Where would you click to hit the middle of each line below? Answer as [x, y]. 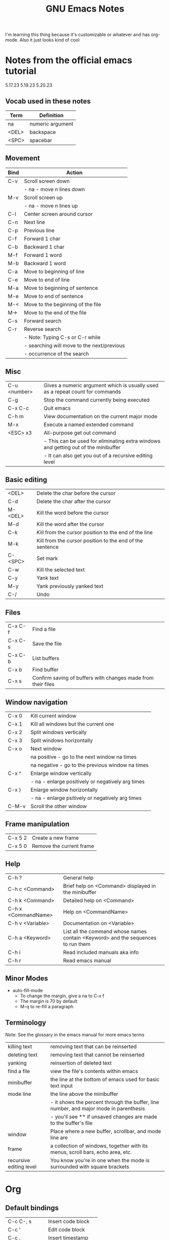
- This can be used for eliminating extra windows [102, 441]
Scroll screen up [44, 197]
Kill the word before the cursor [72, 513]
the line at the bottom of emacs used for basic [105, 1080]
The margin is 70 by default [49, 1001]
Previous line [39, 230]
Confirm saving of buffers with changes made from [93, 678]
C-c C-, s [20, 1221]
